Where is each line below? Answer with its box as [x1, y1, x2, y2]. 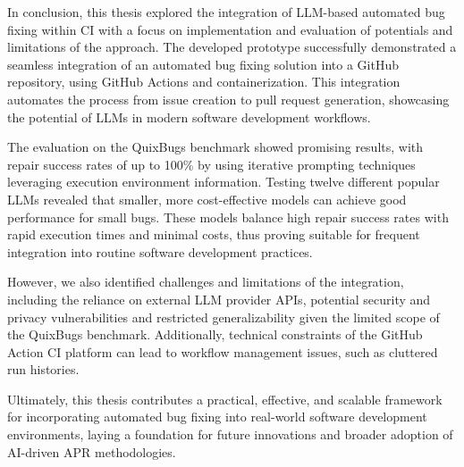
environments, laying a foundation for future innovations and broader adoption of [7, 425, 453, 444]
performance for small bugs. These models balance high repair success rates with [7, 207, 449, 226]
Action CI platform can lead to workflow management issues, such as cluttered [7, 342, 438, 361]
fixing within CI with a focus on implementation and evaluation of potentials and [7, 20, 453, 38]
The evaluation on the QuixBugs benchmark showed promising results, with [7, 138, 424, 156]
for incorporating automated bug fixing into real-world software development [7, 407, 427, 426]
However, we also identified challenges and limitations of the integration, [7, 272, 404, 291]
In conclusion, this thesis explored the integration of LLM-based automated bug [7, 3, 445, 21]
